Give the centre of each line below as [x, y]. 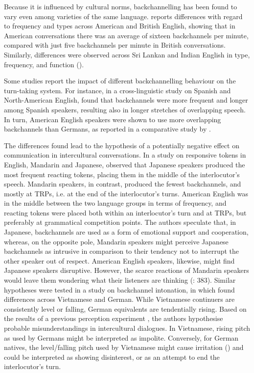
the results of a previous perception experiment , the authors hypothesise [114, 318]
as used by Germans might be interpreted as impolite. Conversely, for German [121, 337]
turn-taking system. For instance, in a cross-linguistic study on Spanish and [117, 90]
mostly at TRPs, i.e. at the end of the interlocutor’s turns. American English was [126, 193]
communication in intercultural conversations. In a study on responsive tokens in [125, 155]
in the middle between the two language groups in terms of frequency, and [115, 203]
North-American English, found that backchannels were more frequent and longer [126, 100]
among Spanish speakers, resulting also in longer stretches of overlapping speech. [125, 109]
